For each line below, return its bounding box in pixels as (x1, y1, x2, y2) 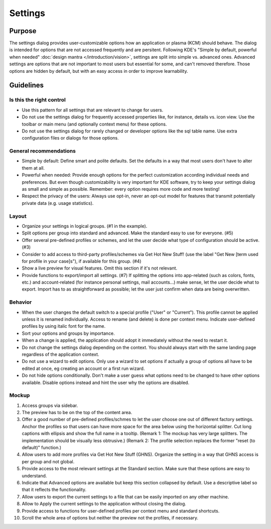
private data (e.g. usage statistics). (22, 200, 94, 206)
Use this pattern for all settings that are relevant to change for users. (22, 107, 164, 113)
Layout (9, 212, 27, 219)
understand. (22, 472, 47, 479)
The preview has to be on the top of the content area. (22, 410, 132, 416)
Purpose (9, 27, 37, 35)
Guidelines (9, 81, 44, 90)
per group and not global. (22, 458, 75, 464)
